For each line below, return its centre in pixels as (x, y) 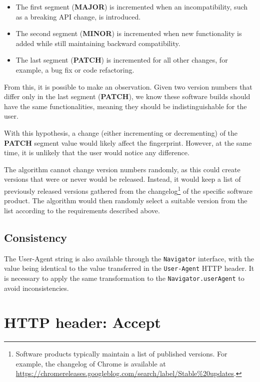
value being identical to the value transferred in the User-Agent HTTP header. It (129, 268)
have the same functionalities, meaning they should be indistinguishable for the (125, 106)
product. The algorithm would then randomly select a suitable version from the (126, 201)
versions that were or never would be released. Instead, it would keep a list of (122, 179)
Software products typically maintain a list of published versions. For (121, 354)
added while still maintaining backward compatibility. (98, 43)
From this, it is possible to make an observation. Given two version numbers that (128, 86)
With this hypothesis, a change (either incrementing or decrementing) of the (121, 132)
